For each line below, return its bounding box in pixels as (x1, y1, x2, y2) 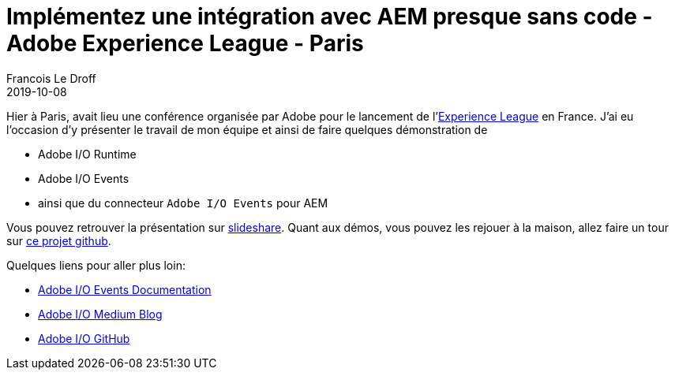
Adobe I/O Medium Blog (38, 307, 163, 321)
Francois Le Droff (6, 71, 96, 85)
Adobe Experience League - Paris (6, 30, 364, 57)
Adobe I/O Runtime (38, 147, 137, 161)
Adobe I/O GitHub (38, 331, 130, 345)
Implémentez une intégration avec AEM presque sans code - (6, 3, 653, 30)
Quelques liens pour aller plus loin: (6, 258, 186, 272)
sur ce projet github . (6, 233, 111, 248)
